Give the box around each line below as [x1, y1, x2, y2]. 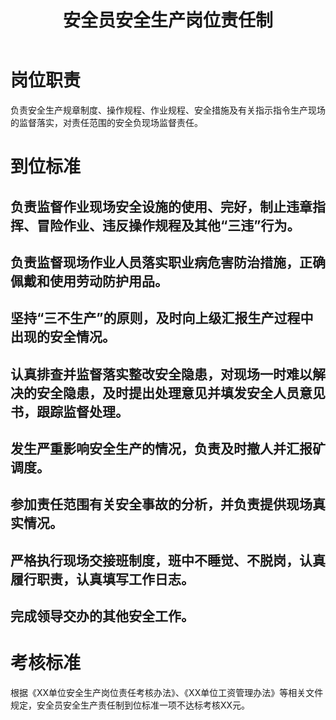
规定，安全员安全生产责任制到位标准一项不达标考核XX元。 [10, 699, 251, 711]
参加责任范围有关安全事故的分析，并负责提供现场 [10, 496, 313, 513]
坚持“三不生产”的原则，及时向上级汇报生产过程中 [10, 310, 314, 327]
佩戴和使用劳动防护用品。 [10, 272, 168, 290]
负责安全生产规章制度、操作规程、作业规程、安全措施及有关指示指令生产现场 [10, 104, 326, 116]
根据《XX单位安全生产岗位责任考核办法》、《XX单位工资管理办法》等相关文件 [10, 687, 324, 699]
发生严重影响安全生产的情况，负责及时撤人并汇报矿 [10, 441, 326, 458]
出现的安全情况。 [10, 329, 116, 346]
